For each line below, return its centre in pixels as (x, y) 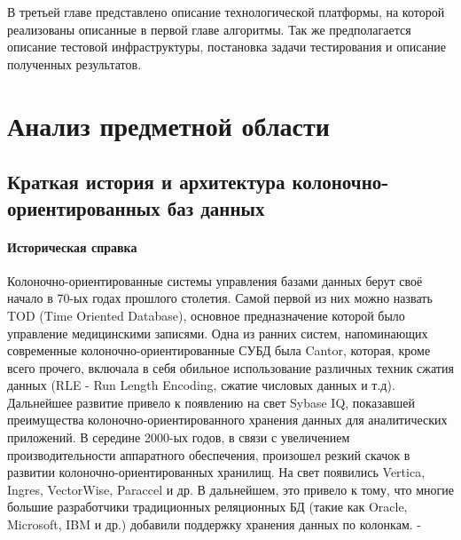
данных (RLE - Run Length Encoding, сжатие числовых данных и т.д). (201, 385)
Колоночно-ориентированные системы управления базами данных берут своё (215, 280)
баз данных (216, 207)
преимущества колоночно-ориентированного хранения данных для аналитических (227, 420)
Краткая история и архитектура (146, 182)
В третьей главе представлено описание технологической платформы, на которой (226, 12)
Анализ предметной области (168, 125)
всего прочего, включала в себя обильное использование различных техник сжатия (230, 367)
